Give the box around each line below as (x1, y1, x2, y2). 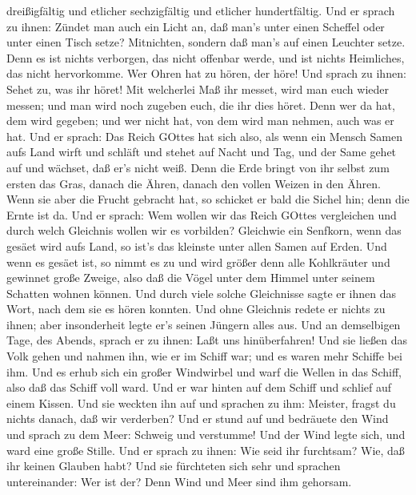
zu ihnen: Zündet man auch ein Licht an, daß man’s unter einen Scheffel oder (6, 18, 385, 34)
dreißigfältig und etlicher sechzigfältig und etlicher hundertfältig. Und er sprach (6, 2, 395, 18)
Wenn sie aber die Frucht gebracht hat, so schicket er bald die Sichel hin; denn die (6, 191, 410, 207)
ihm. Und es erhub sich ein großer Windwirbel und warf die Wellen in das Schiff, (6, 363, 402, 380)
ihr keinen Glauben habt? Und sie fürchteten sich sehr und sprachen (6, 457, 341, 474)
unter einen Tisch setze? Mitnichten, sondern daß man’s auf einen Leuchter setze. (6, 34, 406, 50)
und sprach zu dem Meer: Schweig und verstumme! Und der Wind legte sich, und (6, 426, 406, 443)
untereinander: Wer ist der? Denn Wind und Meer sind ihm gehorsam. (6, 473, 352, 489)
